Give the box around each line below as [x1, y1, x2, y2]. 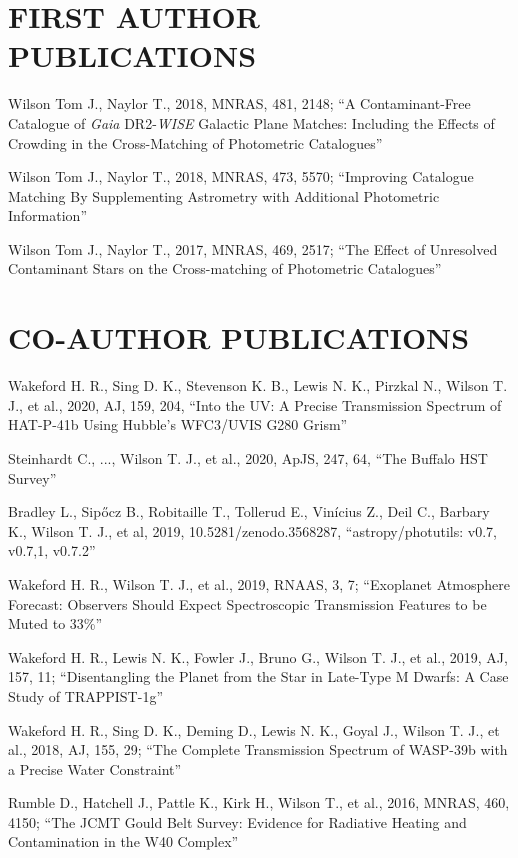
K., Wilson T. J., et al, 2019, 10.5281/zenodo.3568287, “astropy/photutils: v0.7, [8, 520, 497, 541]
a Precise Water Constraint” [8, 758, 182, 779]
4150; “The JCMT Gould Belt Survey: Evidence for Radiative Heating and [8, 811, 467, 832]
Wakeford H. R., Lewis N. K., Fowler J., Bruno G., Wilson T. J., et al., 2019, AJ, [8, 646, 508, 667]
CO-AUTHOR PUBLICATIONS [8, 317, 470, 358]
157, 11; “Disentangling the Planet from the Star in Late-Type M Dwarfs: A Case [8, 666, 509, 687]
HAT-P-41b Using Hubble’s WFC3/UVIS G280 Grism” [8, 414, 348, 435]
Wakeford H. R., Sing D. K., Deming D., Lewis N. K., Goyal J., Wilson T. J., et [8, 719, 500, 740]
